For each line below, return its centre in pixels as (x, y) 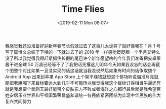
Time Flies (83, 9)
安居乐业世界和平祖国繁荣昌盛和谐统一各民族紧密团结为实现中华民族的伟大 (85, 95)
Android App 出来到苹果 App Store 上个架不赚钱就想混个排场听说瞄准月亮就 (82, 76)
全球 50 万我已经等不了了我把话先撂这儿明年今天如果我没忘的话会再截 (89, 64)
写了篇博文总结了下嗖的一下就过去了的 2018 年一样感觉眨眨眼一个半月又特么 (83, 52)
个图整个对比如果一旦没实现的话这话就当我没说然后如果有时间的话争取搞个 (81, 71)
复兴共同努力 (18, 101)
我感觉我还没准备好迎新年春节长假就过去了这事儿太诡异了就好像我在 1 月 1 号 (83, 46)
